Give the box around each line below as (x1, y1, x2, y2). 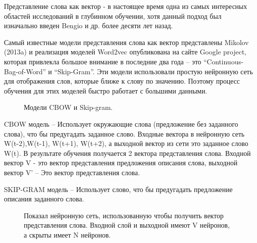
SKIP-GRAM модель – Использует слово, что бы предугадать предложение (4, 184, 233, 194)
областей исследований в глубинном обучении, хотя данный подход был (4, 10, 222, 21)
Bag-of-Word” (4, 66, 46, 76)
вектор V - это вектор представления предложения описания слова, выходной (4, 157, 238, 168)
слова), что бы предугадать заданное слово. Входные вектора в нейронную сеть (4, 128, 245, 139)
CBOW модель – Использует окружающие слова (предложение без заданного (4, 118, 238, 129)
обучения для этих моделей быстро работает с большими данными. (4, 85, 207, 96)
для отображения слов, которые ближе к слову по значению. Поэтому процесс (4, 76, 240, 86)
